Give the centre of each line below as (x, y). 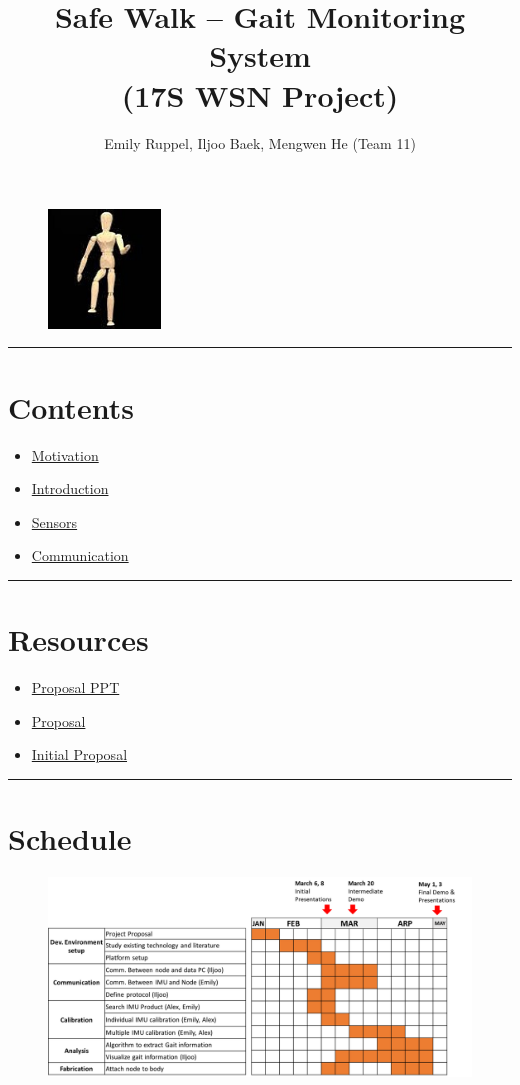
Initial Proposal (79, 754)
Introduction (70, 488)
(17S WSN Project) (260, 94)
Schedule (70, 838)
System (260, 55)
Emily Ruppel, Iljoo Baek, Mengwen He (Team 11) (260, 142)
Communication (80, 555)
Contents (71, 406)
